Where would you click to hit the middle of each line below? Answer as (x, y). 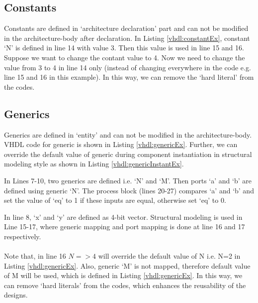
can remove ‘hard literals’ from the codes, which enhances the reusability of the (125, 285)
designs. (16, 295)
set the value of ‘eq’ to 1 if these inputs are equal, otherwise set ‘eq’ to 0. (115, 200)
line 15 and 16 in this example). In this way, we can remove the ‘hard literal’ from (129, 77)
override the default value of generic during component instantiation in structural (128, 154)
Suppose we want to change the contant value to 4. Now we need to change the (125, 57)
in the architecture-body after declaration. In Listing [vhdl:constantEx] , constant (127, 38)
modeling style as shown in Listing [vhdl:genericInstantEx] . (94, 164)
